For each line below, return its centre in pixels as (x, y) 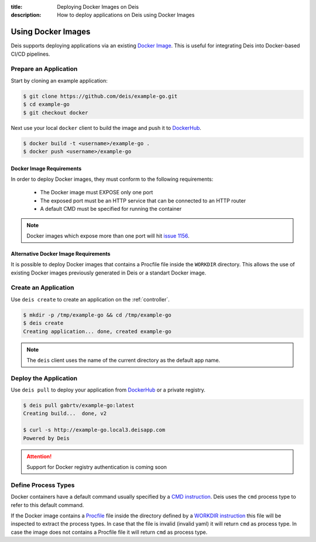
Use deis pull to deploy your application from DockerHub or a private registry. (108, 390)
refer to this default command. (47, 505)
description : (26, 15)
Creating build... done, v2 (65, 414)
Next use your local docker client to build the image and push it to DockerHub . (106, 128)
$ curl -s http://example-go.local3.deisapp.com (94, 430)
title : (17, 7)
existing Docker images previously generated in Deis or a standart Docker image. (109, 273)
